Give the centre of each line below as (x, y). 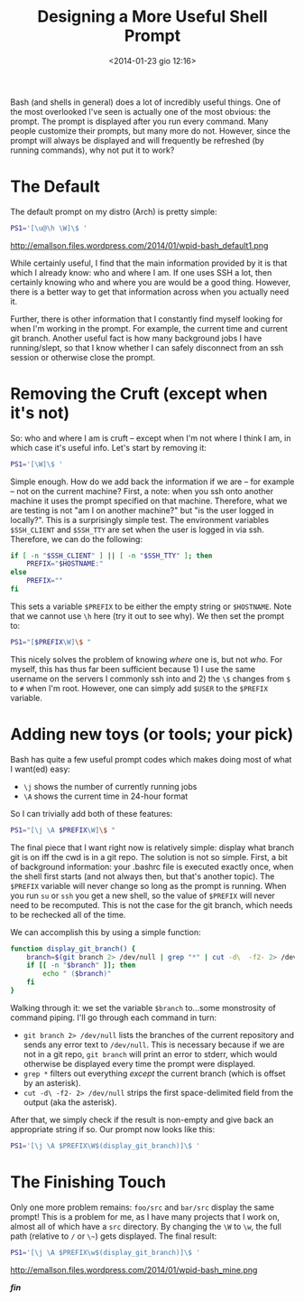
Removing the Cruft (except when (139, 393)
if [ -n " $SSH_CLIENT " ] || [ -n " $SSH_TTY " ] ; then (111, 556)
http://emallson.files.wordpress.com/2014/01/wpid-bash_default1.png (139, 245)
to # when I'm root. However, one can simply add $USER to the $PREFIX (139, 688)
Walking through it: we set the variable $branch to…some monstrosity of (143, 1007)
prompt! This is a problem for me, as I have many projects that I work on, (145, 1216)
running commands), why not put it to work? (92, 150)
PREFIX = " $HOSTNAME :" (65, 564)
